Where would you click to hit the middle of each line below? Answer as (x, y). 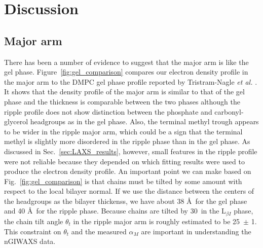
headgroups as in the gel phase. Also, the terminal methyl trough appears (144, 121)
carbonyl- (229, 111)
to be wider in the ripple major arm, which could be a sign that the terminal (123, 131)
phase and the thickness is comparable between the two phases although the (122, 101)
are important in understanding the (196, 231)
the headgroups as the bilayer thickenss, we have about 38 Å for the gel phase (126, 201)
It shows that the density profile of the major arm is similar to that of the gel (124, 92)
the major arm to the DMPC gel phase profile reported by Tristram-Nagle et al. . (131, 81)
